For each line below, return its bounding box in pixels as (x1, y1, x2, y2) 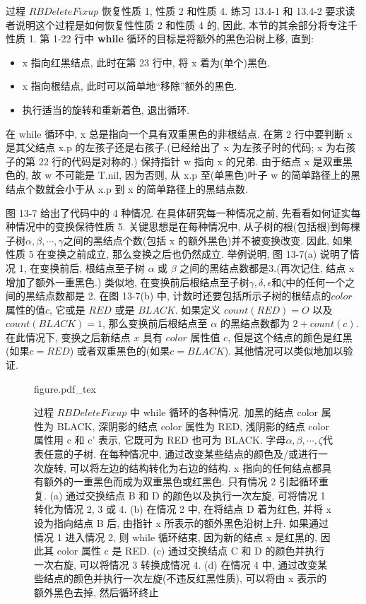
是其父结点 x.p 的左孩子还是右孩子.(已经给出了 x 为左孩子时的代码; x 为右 (6, 140, 346, 155)
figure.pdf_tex (34, 381, 96, 396)
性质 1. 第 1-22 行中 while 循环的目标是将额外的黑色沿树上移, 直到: (6, 31, 314, 46)
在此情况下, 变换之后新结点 (6, 329, 131, 344)
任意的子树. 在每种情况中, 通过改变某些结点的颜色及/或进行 (43, 446, 319, 461)
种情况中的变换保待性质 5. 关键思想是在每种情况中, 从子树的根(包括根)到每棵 (6, 219, 360, 234)
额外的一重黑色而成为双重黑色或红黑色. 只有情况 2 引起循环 (43, 474, 319, 489)
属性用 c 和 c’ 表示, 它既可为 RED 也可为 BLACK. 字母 (34, 432, 286, 447)
